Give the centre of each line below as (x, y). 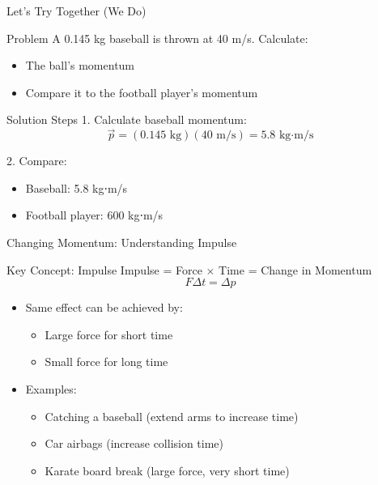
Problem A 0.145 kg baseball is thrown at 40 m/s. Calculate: (157, 38)
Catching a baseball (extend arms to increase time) (172, 416)
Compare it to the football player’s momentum (142, 92)
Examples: (51, 388)
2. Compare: (37, 161)
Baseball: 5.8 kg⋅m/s (76, 187)
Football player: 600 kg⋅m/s (94, 215)
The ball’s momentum (80, 65)
